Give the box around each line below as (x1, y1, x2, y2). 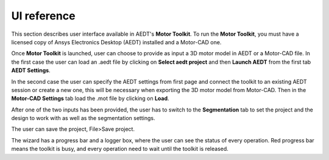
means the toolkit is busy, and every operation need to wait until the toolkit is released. (11, 145, 228, 153)
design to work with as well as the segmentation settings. (11, 115, 155, 122)
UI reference (11, 9, 76, 22)
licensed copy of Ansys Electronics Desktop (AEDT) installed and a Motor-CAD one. (11, 38, 222, 45)
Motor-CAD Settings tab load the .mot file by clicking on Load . (11, 95, 170, 102)
